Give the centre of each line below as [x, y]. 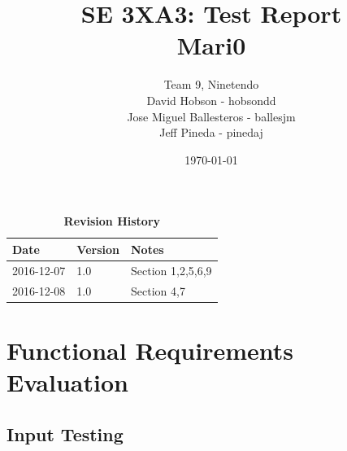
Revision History [112, 221]
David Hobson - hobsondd [211, 100]
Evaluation [67, 382]
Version [98, 249]
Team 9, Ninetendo [211, 84]
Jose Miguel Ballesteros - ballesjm [211, 116]
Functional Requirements [150, 350]
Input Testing [65, 433]
